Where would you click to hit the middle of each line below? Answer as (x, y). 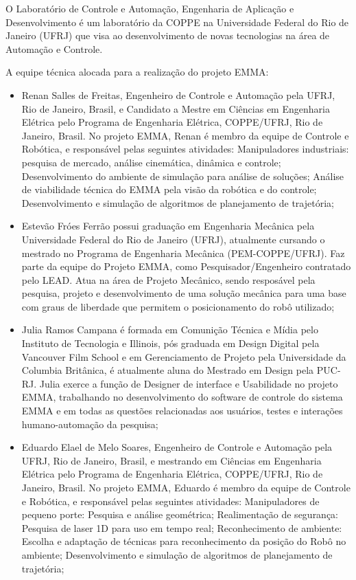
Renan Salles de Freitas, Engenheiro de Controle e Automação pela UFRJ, (178, 94)
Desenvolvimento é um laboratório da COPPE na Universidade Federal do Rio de (177, 22)
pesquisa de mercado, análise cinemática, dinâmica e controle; (151, 162)
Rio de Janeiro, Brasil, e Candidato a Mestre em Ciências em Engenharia (176, 108)
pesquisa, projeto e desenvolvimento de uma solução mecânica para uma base (184, 293)
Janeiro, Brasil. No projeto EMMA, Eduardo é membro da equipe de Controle (186, 487)
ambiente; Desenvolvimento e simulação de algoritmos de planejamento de (177, 554)
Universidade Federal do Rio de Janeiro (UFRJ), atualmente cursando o (173, 239)
